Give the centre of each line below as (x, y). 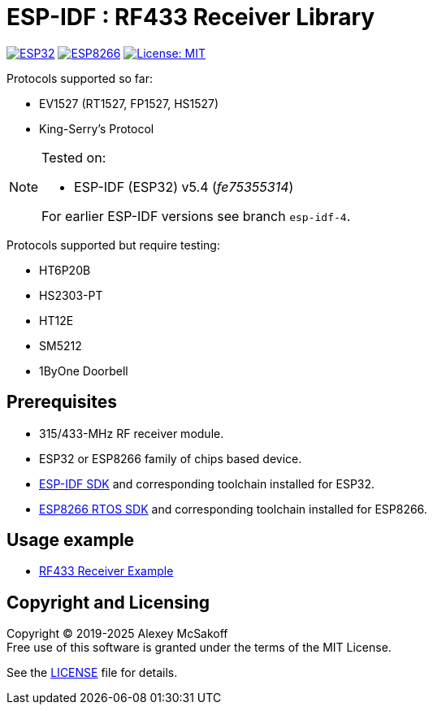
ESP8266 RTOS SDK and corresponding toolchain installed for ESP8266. (233, 509)
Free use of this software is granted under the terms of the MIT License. (199, 648)
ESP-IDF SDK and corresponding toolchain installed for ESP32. (207, 483)
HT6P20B (65, 270)
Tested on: (74, 157)
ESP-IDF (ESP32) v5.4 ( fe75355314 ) (184, 186)
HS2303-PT (71, 295)
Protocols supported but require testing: (113, 245)
